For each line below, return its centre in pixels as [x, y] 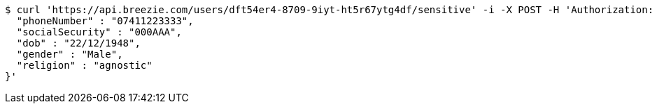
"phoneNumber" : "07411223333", [105, 21]
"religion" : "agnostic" [84, 65]
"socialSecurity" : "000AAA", [99, 32]
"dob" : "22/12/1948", [78, 43]
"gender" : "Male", [70, 54]
